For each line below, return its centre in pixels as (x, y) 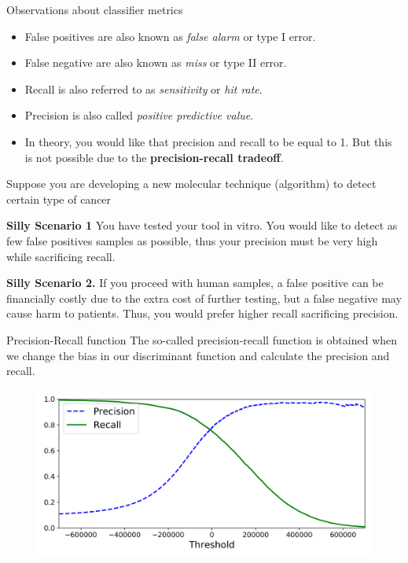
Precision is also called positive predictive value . (139, 115)
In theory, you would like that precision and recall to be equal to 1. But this (208, 141)
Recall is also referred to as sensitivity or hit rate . (143, 88)
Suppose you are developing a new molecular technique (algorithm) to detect (191, 184)
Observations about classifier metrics (95, 9)
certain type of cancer (59, 199)
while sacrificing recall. (61, 256)
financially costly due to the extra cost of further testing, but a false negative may (204, 298)
